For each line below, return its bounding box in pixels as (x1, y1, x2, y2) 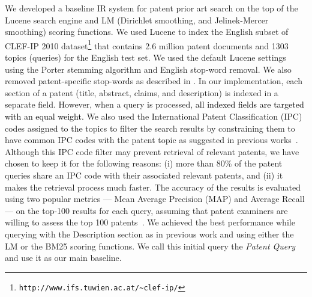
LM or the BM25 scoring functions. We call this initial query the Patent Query (5, 239, 295, 252)
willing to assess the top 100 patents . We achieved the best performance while (5, 216, 295, 228)
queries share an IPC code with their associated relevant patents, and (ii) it (5, 168, 283, 181)
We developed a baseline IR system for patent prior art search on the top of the (5, 2, 298, 14)
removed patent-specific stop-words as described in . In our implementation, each (5, 75, 302, 87)
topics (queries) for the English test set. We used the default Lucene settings (5, 51, 286, 64)
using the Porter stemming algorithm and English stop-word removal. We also (5, 63, 292, 75)
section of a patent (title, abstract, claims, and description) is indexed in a (5, 86, 278, 99)
